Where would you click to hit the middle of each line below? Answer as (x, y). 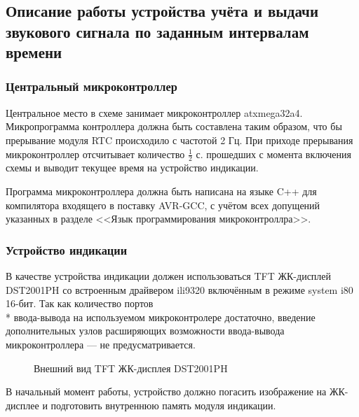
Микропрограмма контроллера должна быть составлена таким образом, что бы (174, 126)
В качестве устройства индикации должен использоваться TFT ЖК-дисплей (169, 275)
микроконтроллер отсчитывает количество (95, 154)
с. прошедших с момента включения (273, 154)
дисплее (22, 405)
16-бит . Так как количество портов (80, 303)
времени (34, 52)
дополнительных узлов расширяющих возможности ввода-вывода (145, 331)
